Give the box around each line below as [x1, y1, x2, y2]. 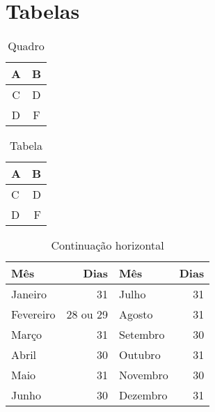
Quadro [8, 38, 45, 54]
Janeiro [11, 286, 47, 303]
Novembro [119, 367, 168, 383]
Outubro [119, 346, 161, 363]
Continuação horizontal [51, 237, 164, 254]
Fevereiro [11, 306, 56, 323]
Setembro [119, 326, 165, 343]
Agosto [119, 306, 153, 323]
